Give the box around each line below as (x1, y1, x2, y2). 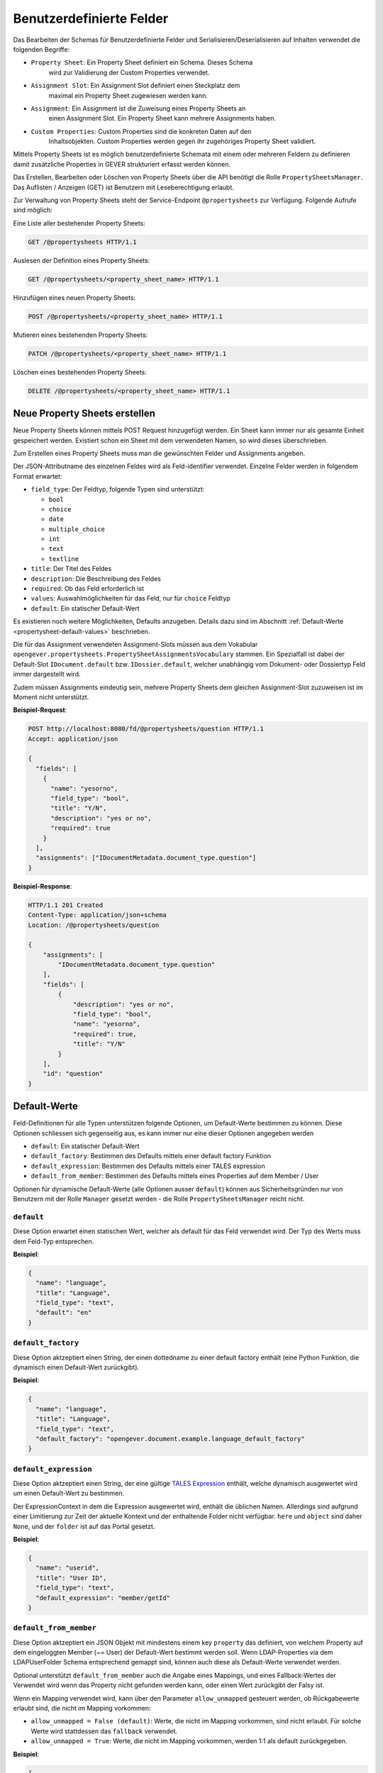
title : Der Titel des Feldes (30, 565, 112, 573)
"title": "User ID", (35, 1574, 107, 1582)
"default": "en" (35, 1308, 92, 1317)
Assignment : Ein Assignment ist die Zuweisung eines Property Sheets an (30, 104, 246, 113)
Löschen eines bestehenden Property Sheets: (13, 367, 147, 376)
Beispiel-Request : (13, 706, 67, 714)
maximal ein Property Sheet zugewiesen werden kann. (48, 91, 209, 99)
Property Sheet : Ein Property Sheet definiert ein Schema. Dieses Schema (30, 58, 253, 67)
